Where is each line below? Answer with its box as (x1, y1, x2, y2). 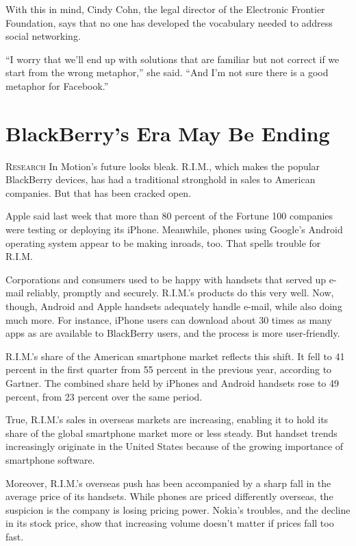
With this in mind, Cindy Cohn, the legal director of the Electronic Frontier (5, 2, 325, 16)
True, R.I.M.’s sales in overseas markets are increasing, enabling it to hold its (5, 412, 329, 427)
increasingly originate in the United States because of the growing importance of (5, 439, 344, 453)
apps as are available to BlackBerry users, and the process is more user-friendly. (5, 326, 340, 340)
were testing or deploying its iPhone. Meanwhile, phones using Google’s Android (5, 222, 343, 237)
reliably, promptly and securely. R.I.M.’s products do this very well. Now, (27, 285, 334, 300)
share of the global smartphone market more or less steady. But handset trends (5, 425, 338, 440)
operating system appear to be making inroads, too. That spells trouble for (5, 235, 321, 250)
